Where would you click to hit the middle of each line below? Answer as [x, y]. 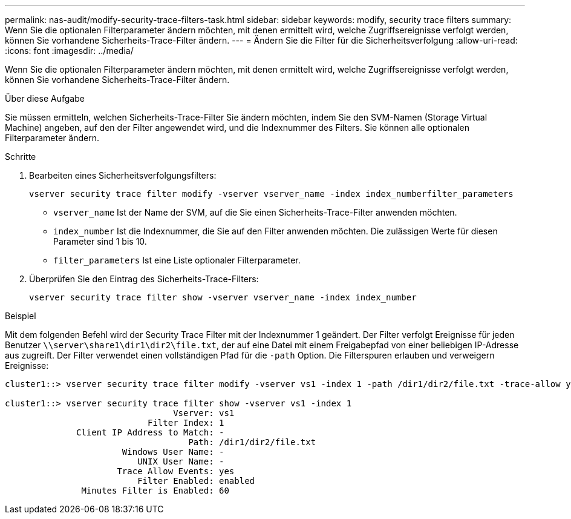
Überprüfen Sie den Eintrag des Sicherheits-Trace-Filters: [144, 279]
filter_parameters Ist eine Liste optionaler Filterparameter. [177, 260]
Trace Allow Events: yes [176, 471]
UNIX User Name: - [181, 461]
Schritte [21, 157]
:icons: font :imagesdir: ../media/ [69, 51]
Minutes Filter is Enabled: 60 [155, 491]
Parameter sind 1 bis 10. [100, 241]
